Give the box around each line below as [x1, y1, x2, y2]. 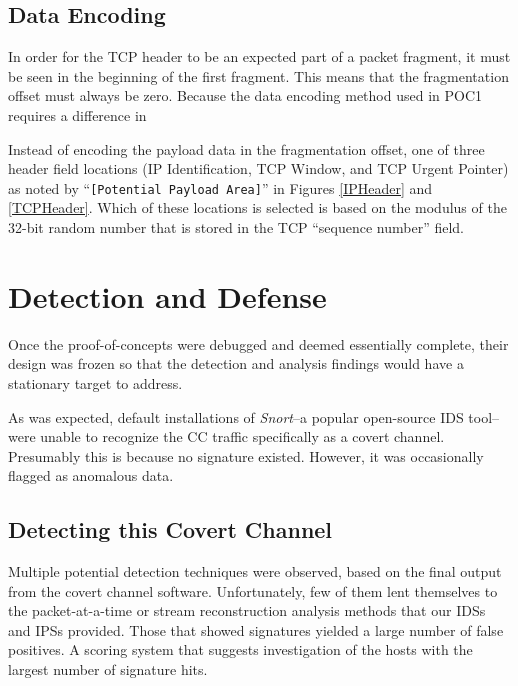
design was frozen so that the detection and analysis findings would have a [8, 353, 464, 374]
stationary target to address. [8, 372, 183, 393]
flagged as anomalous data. [8, 465, 174, 486]
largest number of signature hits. [8, 659, 208, 680]
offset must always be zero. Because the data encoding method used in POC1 [8, 85, 483, 106]
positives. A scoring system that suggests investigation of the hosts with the [8, 639, 473, 660]
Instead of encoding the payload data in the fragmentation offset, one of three [8, 138, 485, 159]
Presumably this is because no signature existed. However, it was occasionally [8, 445, 484, 466]
